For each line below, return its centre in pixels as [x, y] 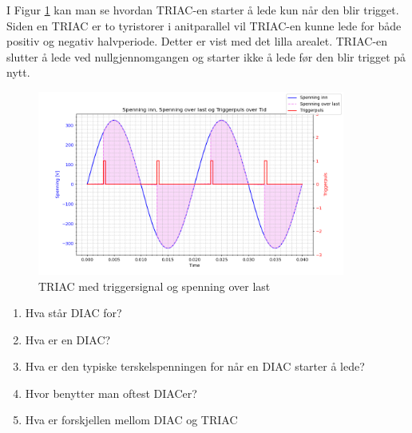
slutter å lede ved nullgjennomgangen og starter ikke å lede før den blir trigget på [206, 56]
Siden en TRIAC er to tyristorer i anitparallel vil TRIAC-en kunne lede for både [204, 25]
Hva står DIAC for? [73, 313]
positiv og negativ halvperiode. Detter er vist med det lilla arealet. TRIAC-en [197, 41]
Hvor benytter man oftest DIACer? [111, 393]
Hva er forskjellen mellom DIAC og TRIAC [131, 420]
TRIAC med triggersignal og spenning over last [154, 286]
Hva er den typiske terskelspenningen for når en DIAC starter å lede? [195, 366]
